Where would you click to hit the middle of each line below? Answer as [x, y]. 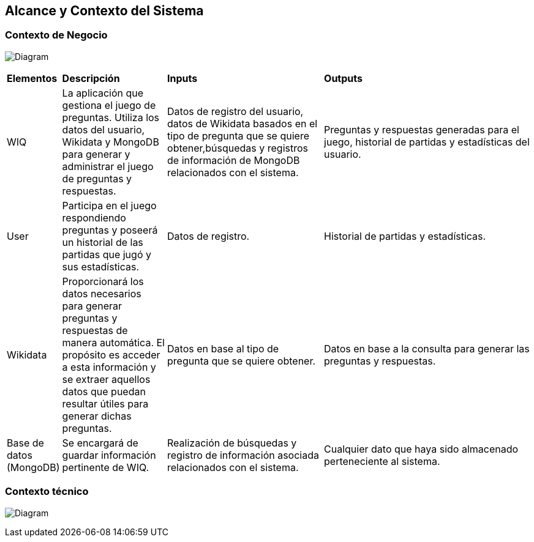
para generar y [96, 154]
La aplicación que [103, 93]
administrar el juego [108, 166]
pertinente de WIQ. [106, 467]
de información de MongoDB [234, 160]
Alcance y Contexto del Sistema [104, 11]
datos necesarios [102, 293]
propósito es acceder [111, 355]
